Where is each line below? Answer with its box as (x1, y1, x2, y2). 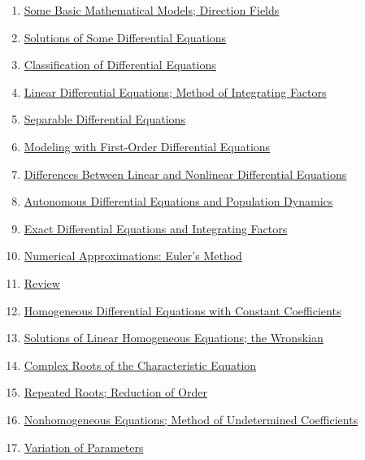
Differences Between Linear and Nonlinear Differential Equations (24, 165, 347, 182)
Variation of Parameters (24, 438, 144, 455)
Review (24, 274, 60, 291)
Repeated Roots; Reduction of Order (24, 384, 207, 401)
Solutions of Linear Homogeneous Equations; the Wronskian (24, 329, 324, 346)
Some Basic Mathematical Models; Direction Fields (24, 2, 280, 18)
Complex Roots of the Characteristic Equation (24, 356, 257, 373)
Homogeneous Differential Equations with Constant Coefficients (24, 302, 341, 319)
